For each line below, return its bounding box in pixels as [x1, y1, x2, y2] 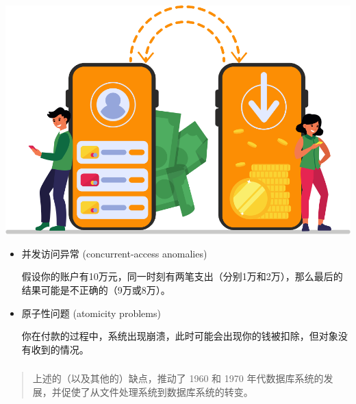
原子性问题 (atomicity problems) [21, 305, 161, 320]
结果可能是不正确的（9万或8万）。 [21, 283, 170, 296]
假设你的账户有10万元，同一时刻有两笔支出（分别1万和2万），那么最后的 [21, 269, 343, 283]
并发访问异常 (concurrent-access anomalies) [21, 246, 207, 260]
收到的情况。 [31, 342, 89, 356]
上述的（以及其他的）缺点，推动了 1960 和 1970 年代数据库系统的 [32, 371, 324, 386]
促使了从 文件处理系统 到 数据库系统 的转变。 [61, 384, 253, 399]
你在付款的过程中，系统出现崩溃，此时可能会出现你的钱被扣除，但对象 [21, 329, 338, 343]
